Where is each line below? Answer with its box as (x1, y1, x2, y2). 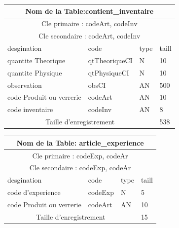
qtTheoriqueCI (88, 55, 133, 65)
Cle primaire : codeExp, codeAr (32, 150, 128, 160)
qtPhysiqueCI (88, 67, 129, 77)
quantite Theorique (7, 55, 66, 65)
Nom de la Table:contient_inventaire (25, 5, 154, 16)
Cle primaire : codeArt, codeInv (41, 18, 138, 29)
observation (7, 79, 42, 90)
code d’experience (7, 187, 61, 197)
